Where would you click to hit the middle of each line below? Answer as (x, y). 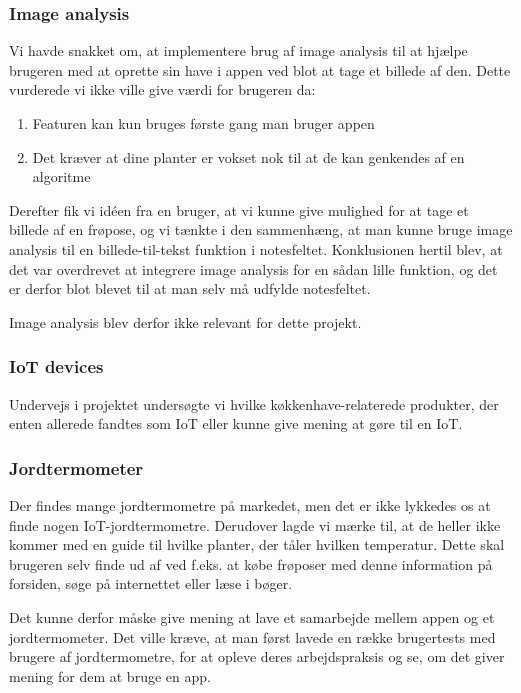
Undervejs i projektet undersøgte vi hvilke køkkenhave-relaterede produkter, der (254, 403)
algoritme (61, 176)
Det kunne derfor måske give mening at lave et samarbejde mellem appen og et (252, 616)
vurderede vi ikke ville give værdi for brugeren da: (162, 89)
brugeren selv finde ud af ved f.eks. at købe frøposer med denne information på (251, 563)
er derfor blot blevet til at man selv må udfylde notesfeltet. (190, 288)
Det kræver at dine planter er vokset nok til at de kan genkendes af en (248, 156)
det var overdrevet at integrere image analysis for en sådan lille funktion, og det (253, 268)
